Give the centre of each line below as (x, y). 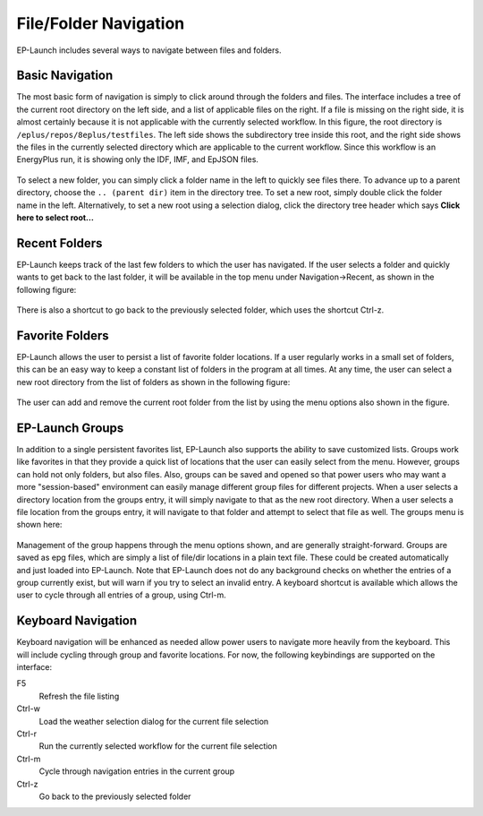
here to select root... (55, 217)
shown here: (39, 525)
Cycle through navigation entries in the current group (137, 771)
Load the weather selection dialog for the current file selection (154, 721)
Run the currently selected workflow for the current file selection (158, 746)
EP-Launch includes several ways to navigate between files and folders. (149, 50)
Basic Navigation (65, 76)
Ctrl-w (28, 709)
